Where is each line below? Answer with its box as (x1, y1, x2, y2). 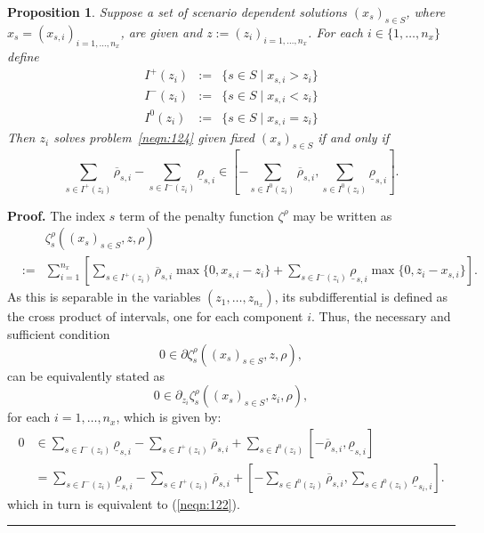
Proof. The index (7, 206, 106, 224)
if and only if (318, 128, 390, 147)
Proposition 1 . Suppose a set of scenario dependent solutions (7, 3, 347, 20)
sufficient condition (7, 325, 110, 343)
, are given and (120, 22, 203, 41)
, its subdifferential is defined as (274, 287, 448, 306)
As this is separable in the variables (7, 287, 201, 306)
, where (406, 3, 446, 20)
